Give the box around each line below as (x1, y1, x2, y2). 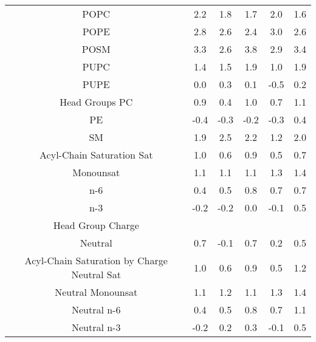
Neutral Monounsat (55, 285, 138, 299)
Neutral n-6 (71, 303, 121, 316)
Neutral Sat (71, 267, 121, 281)
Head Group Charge (53, 218, 139, 232)
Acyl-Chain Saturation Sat (39, 148, 153, 162)
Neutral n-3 (71, 320, 121, 334)
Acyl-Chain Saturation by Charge (24, 253, 168, 267)
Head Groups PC (60, 95, 133, 109)
